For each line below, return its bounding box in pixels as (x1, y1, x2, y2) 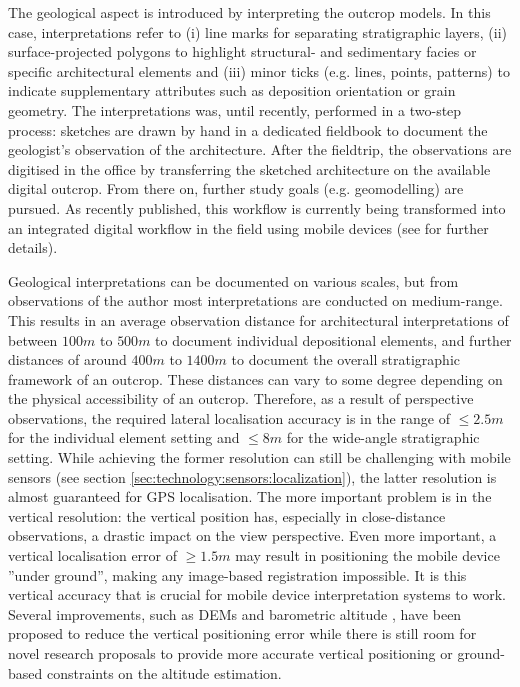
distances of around (8, 349, 127, 370)
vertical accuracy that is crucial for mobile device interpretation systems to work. (8, 584, 506, 605)
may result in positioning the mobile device (235, 545, 500, 566)
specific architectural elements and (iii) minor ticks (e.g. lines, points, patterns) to (8, 60, 510, 81)
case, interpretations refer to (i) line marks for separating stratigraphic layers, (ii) (8, 21, 508, 42)
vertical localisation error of (8, 545, 178, 566)
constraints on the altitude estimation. (46, 662, 282, 683)
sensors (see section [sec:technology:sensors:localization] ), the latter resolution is (8, 466, 497, 487)
